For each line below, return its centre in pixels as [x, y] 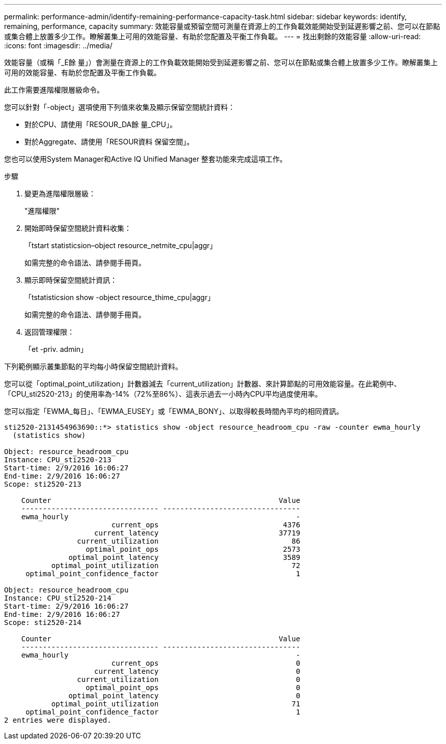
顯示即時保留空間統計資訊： [71, 280]
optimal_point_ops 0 [193, 688]
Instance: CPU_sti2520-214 [58, 598]
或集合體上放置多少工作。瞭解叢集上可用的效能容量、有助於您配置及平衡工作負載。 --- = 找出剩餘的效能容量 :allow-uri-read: [213, 36]
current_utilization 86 [189, 541]
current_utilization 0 [189, 679]
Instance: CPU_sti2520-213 [58, 460]
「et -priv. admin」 [56, 349]
